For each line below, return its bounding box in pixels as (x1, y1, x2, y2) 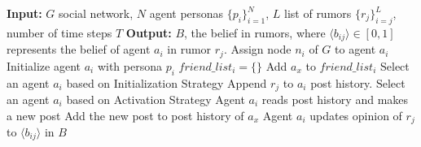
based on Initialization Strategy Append (66, 74, 267, 91)
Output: (125, 24, 172, 41)
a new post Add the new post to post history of (7, 106, 244, 123)
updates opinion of (309, 106, 402, 123)
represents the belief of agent (7, 41, 151, 58)
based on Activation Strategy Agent (66, 90, 245, 107)
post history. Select (310, 74, 406, 91)
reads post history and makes (261, 90, 409, 107)
